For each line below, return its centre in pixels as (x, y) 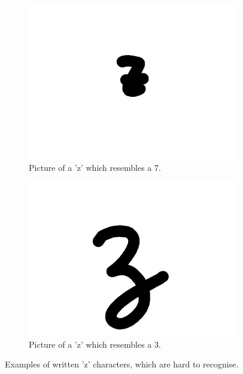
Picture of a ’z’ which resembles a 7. (95, 167)
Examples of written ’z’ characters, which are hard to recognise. (122, 364)
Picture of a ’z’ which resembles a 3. (95, 344)
